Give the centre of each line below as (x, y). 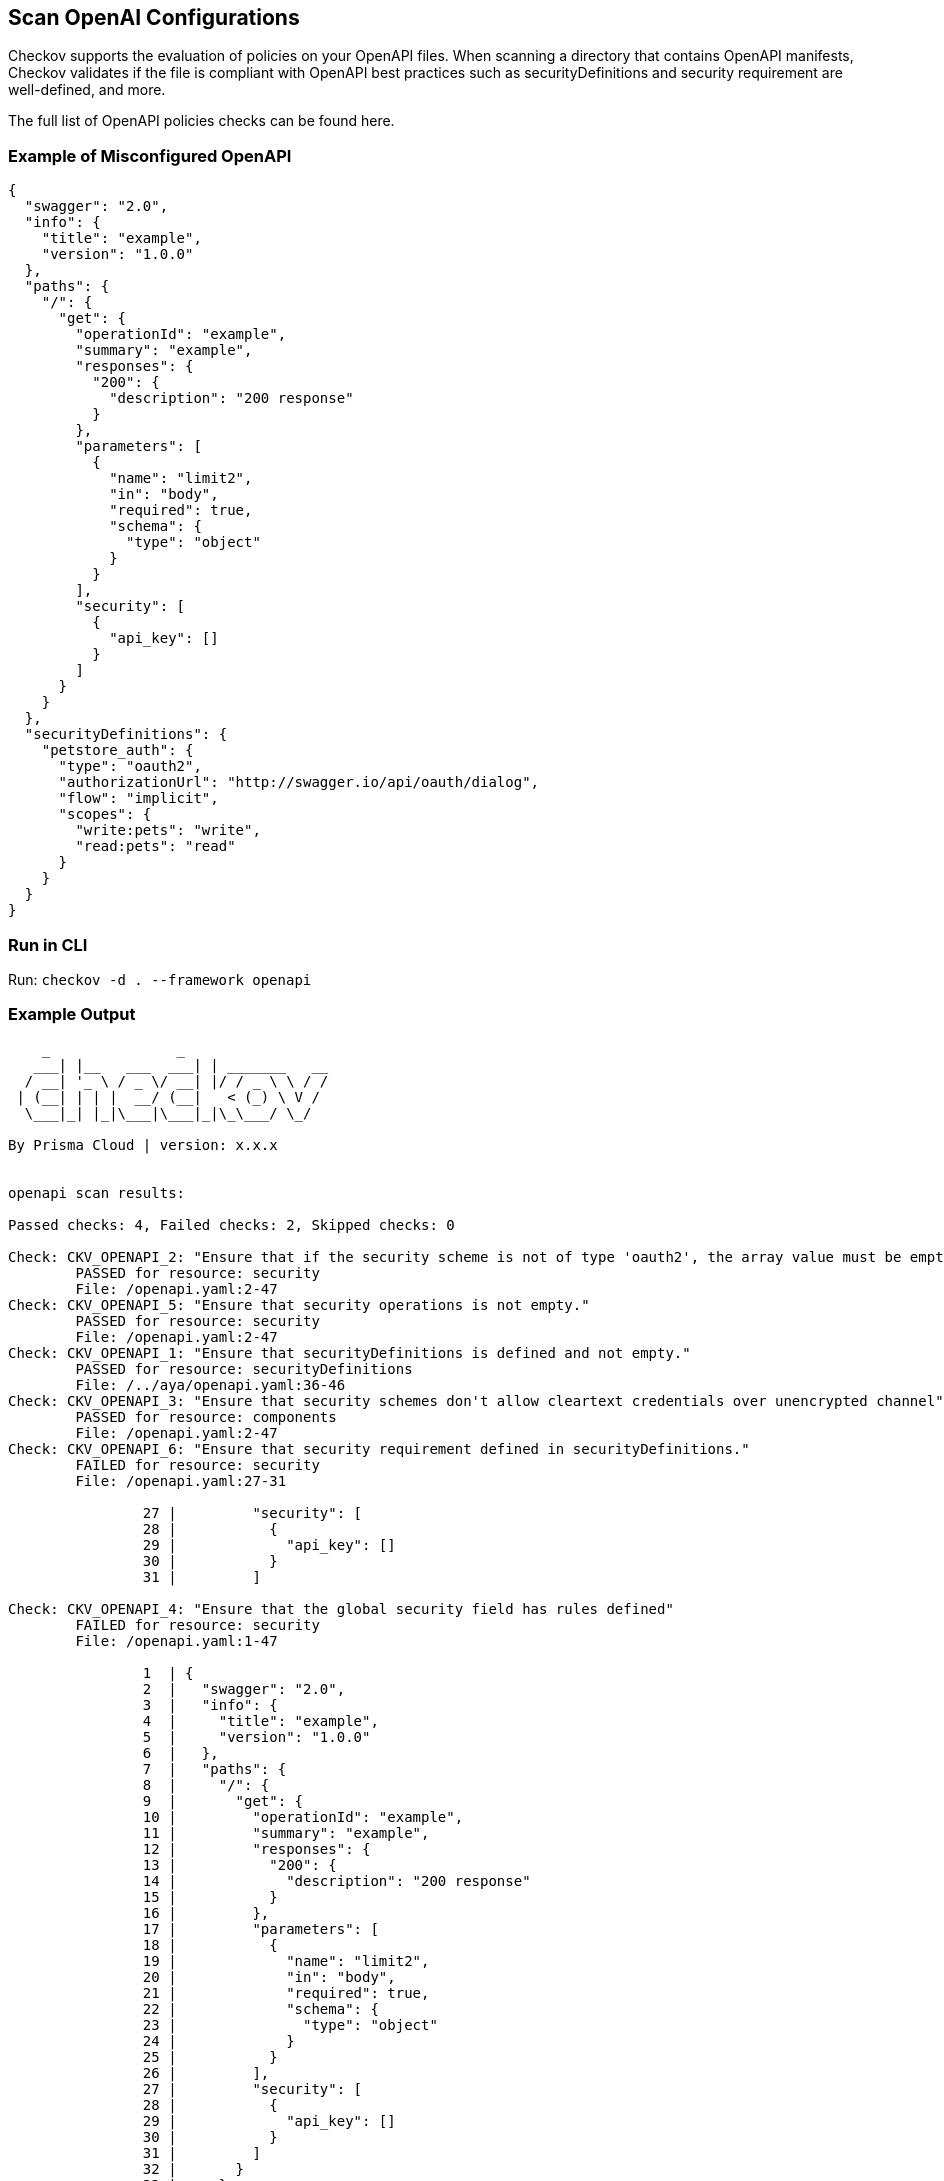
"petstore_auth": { (117, 750)
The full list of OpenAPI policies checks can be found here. (201, 121)
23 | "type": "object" (290, 2024)
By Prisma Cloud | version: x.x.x (143, 1144)
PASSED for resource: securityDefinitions (244, 1368)
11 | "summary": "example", (286, 1832)
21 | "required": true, (286, 1992)
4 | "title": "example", (260, 1720)
